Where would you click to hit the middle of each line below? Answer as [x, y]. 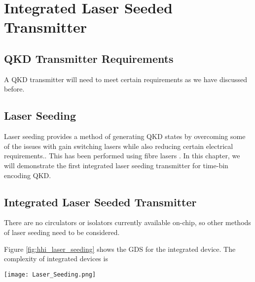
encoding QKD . [28, 175]
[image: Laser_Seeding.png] [50, 274]
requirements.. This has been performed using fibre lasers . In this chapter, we [122, 156]
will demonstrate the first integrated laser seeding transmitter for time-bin [116, 165]
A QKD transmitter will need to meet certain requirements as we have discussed [126, 79]
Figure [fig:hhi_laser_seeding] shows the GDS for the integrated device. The [120, 249]
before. [14, 89]
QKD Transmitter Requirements [89, 58]
